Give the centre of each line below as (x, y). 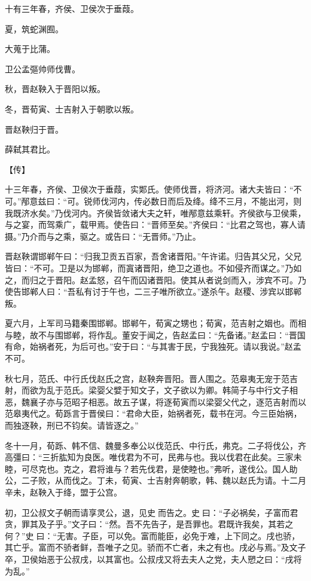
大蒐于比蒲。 (30, 49)
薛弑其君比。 (30, 149)
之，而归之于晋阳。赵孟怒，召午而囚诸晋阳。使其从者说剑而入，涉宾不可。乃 (155, 279)
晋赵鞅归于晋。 (34, 129)
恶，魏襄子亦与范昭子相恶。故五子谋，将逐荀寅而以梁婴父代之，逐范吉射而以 (155, 401)
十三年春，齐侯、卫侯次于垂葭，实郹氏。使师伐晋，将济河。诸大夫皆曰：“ (149, 189)
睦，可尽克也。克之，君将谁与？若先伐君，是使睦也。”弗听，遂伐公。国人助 (151, 468)
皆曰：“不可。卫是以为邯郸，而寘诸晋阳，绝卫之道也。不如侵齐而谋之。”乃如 (153, 267)
